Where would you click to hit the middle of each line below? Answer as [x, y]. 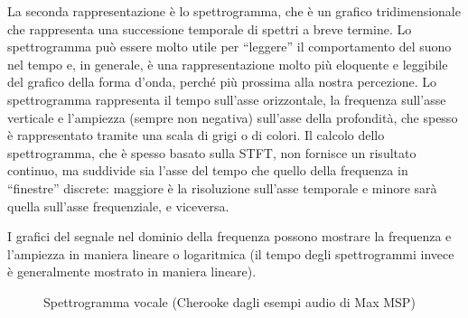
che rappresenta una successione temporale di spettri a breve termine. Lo [210, 28]
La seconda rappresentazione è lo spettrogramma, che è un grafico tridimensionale [234, 11]
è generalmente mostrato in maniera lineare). [132, 271]
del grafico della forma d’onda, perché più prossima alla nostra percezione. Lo [222, 82]
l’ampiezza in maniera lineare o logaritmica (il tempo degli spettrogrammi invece [231, 253]
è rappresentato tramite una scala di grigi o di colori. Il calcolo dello [196, 135]
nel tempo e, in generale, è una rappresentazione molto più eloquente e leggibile [228, 64]
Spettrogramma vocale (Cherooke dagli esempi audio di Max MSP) [229, 301]
